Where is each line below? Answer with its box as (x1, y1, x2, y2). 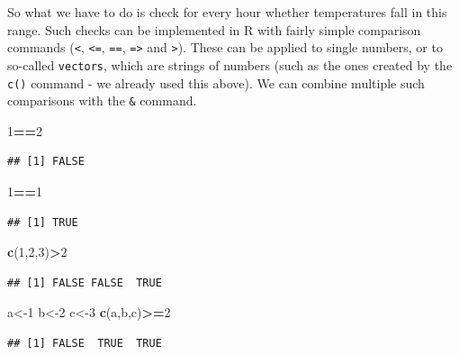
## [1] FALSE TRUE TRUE (7, 336, 162, 350)
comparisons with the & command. (7, 91, 197, 110)
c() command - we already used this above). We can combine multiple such (7, 73, 425, 92)
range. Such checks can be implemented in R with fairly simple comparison (7, 20, 421, 39)
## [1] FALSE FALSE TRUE (7, 276, 162, 289)
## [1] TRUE (7, 215, 78, 229)
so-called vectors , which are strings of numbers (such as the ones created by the (7, 55, 453, 74)
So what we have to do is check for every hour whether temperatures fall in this (7, 3, 447, 21)
